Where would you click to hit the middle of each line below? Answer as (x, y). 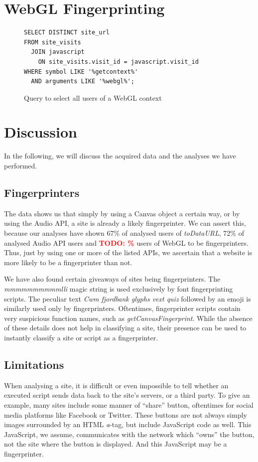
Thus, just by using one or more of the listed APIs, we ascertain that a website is (128, 252)
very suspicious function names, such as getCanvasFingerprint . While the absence (128, 318)
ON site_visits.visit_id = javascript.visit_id (118, 62)
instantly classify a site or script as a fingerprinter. (81, 337)
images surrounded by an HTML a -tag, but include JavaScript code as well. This (128, 424)
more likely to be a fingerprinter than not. (68, 262)
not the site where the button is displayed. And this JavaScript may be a (116, 444)
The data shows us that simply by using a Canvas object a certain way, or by (122, 213)
